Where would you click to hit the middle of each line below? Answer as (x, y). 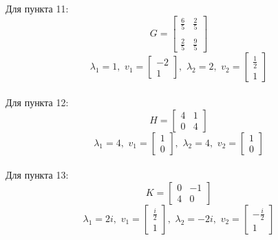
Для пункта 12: (37, 102)
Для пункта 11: (37, 8)
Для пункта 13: (37, 175)
